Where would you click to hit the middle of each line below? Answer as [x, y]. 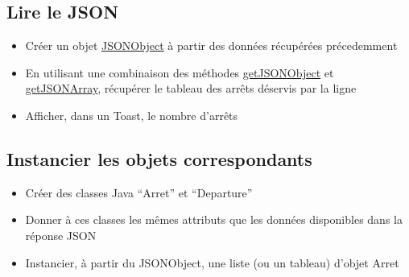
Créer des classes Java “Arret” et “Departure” [139, 192]
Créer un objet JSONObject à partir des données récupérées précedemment [211, 45]
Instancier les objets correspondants [159, 158]
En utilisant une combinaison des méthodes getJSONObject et [180, 72]
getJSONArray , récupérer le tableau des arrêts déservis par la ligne [191, 88]
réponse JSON [61, 235]
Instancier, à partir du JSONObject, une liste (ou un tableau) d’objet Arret [212, 262]
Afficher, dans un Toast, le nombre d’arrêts [132, 115]
